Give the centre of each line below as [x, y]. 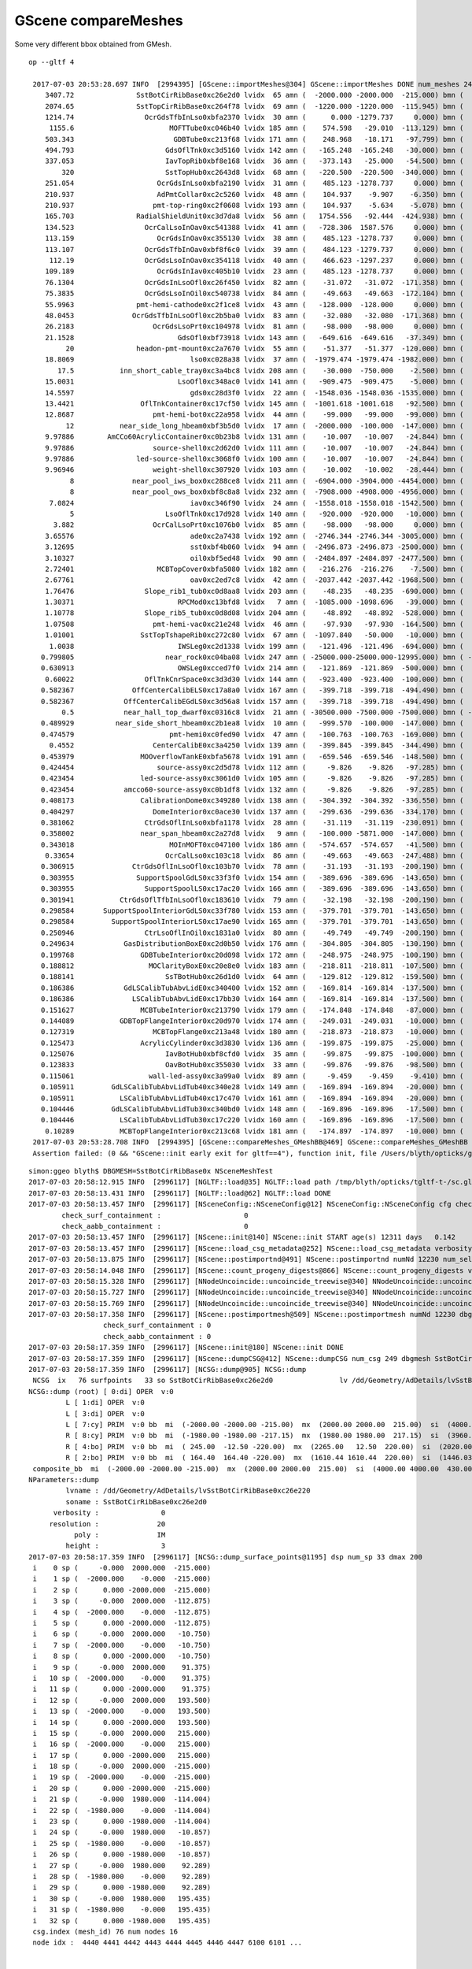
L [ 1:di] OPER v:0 [105, 1403]
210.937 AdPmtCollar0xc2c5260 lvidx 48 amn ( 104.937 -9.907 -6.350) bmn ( [254, 194]
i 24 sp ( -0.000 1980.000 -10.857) [122, 1832]
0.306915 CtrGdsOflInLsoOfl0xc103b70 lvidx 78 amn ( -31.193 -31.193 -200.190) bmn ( [252, 867]
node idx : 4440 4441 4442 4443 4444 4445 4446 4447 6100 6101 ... [168, 1943]
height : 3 [116, 1546]
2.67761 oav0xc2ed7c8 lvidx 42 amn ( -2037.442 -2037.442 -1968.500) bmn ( [254, 580]
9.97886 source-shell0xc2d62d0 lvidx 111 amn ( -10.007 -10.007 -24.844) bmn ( [254, 448]
